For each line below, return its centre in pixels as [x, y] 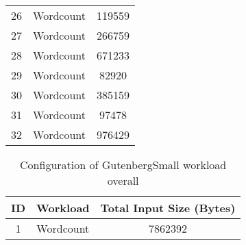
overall [123, 180]
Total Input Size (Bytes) [168, 208]
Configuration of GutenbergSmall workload [123, 165]
